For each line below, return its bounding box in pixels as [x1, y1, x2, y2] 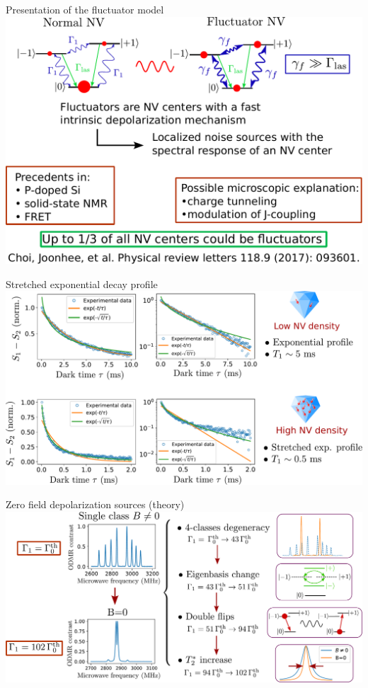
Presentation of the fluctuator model [6, 2, 164, 16]
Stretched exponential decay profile [6, 276, 158, 291]
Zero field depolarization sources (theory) [6, 497, 185, 512]
